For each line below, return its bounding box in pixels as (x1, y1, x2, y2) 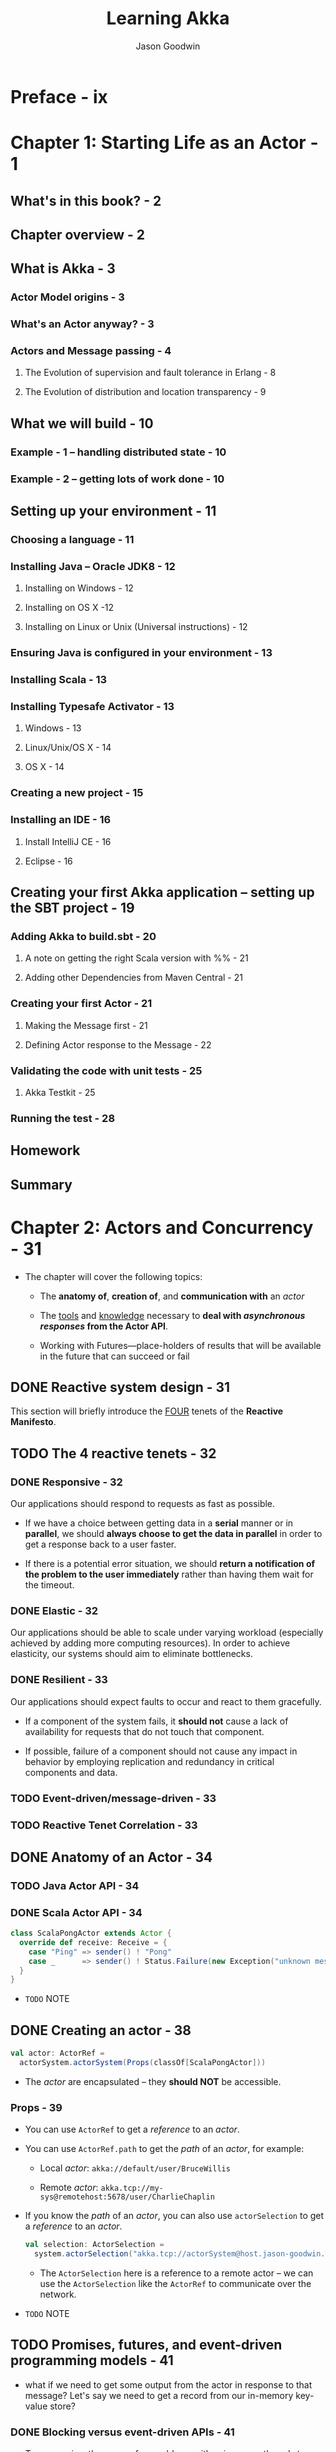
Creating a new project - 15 (10, 786, 144, 800)
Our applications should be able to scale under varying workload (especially (10, 1627, 324, 1639)
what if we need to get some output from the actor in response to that (24, 2378, 313, 2391)
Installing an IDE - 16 (10, 813, 112, 827)
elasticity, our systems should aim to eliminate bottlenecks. (10, 1648, 253, 1660)
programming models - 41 (10, 2352, 174, 2369)
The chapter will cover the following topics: (24, 1270, 203, 1282)
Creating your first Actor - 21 (10, 997, 153, 1011)
